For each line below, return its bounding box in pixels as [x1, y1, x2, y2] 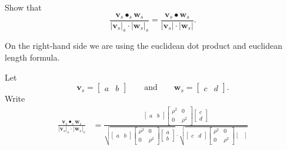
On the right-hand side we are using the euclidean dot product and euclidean [5, 39, 283, 52]
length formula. [5, 51, 60, 64]
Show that [5, 1, 42, 13]
